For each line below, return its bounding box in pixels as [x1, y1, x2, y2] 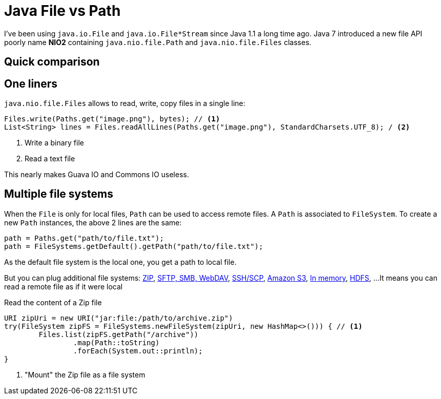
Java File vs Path [4, 2, 121, 19]
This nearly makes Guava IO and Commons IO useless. [4, 170, 189, 179]
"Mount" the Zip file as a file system [25, 370, 145, 379]
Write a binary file [25, 138, 84, 148]
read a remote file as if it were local [4, 282, 123, 291]
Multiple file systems [4, 187, 113, 201]
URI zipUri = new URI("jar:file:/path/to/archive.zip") [4, 313, 233, 322]
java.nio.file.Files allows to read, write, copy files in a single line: [4, 99, 245, 108]
